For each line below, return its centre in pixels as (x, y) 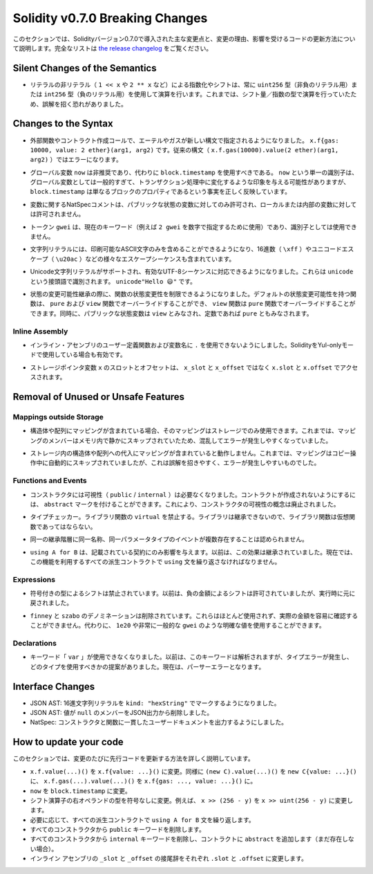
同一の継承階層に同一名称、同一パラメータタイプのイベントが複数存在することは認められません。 (169, 539)
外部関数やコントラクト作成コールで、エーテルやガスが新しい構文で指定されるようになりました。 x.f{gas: (184, 140)
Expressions (34, 579)
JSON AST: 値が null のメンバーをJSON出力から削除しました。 (122, 713)
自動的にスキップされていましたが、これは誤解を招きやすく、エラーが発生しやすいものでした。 (184, 463)
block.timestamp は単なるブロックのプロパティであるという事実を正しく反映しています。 (161, 192)
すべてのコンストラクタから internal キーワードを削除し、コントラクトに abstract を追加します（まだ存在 (186, 839)
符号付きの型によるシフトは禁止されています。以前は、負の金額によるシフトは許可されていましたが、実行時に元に (193, 593)
